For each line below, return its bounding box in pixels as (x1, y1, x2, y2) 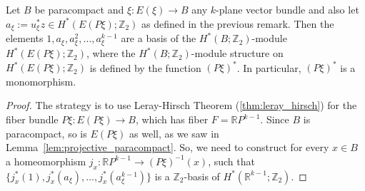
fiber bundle (6, 112, 59, 127)
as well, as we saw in (129, 125, 219, 140)
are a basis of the (121, 31, 196, 46)
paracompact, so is (6, 125, 87, 140)
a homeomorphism (6, 153, 86, 168)
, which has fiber (135, 112, 209, 127)
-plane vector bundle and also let (216, 2, 359, 16)
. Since (260, 112, 289, 127)
